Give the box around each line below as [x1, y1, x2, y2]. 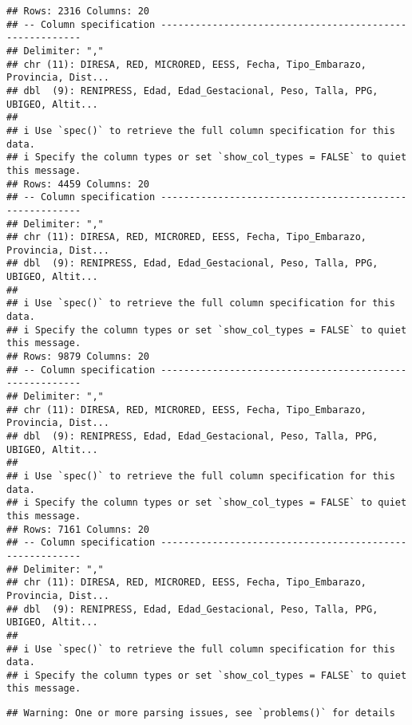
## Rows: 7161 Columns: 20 [6, 523, 149, 535]
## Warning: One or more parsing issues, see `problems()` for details [6, 707, 395, 719]
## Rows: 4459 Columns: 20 [6, 178, 149, 190]
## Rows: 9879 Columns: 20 [6, 351, 149, 363]
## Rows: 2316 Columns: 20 [6, 6, 149, 17]
